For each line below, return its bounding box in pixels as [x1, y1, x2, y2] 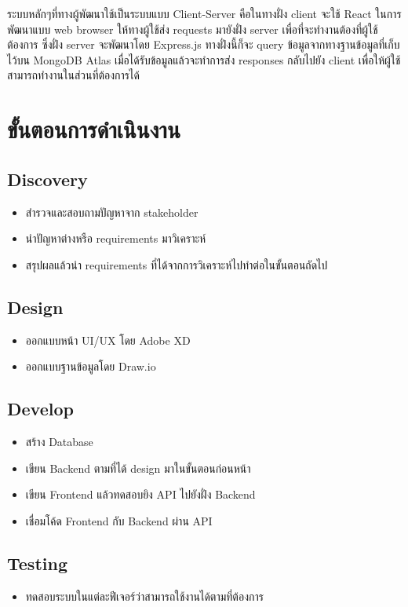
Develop [7, 397, 74, 421]
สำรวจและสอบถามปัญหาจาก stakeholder [25, 203, 199, 220]
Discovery [7, 166, 88, 191]
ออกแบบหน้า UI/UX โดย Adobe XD [25, 331, 191, 348]
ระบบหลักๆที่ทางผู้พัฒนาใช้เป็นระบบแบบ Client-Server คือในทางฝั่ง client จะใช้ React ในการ [7, 5, 402, 21]
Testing [7, 550, 67, 575]
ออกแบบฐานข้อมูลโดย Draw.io [25, 358, 156, 375]
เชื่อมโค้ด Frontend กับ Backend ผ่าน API [25, 512, 213, 528]
